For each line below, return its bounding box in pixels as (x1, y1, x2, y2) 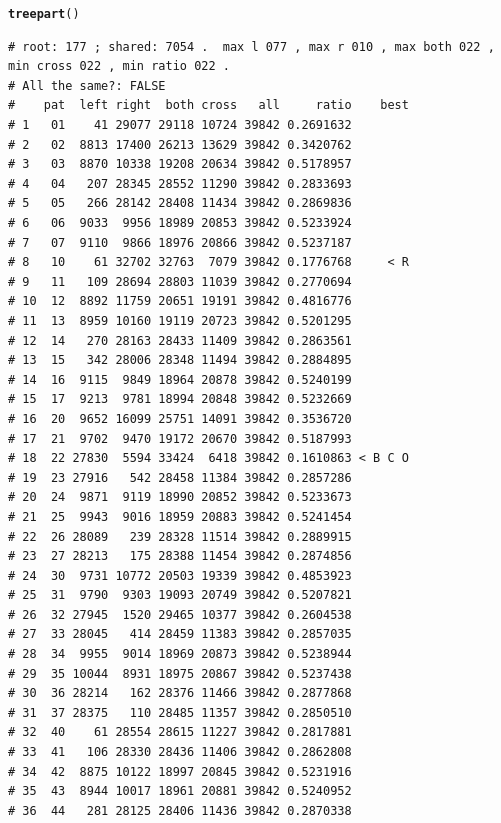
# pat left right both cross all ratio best (8, 98, 409, 113)
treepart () (8, 7, 80, 21)
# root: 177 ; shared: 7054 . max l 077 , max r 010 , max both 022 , (8, 39, 495, 54)
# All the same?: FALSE (8, 78, 166, 93)
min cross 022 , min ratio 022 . (8, 59, 230, 74)
